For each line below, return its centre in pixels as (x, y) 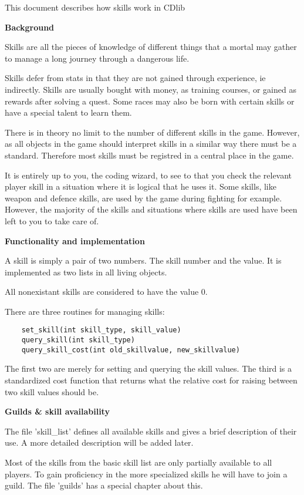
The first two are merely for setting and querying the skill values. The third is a (148, 368)
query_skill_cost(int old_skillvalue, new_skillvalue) (131, 350)
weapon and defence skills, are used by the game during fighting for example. (143, 198)
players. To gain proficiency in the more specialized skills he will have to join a (146, 474)
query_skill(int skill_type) (78, 340)
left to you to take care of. (52, 220)
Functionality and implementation (75, 240)
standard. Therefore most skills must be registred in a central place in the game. (149, 155)
